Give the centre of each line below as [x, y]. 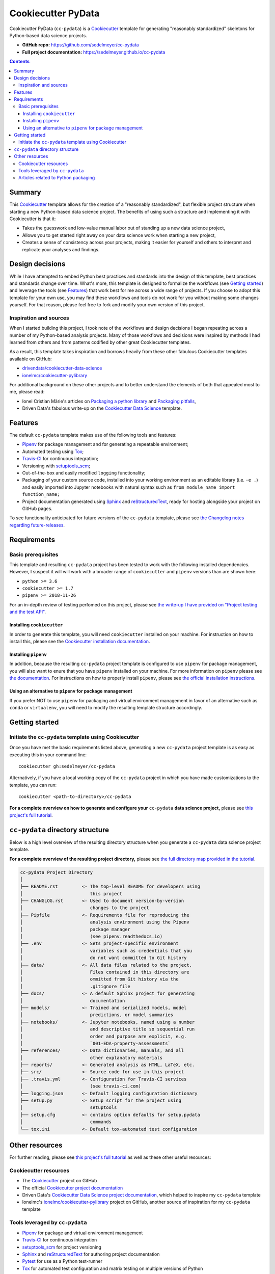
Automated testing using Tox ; [53, 452]
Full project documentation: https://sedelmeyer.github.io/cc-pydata [94, 52]
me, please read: [27, 392]
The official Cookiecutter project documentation [73, 1188]
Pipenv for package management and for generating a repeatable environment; [105, 444]
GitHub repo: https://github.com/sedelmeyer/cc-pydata [81, 45]
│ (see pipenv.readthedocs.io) [91, 937]
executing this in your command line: [48, 755]
